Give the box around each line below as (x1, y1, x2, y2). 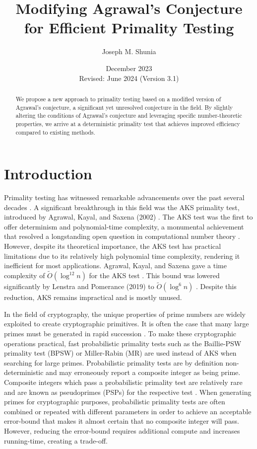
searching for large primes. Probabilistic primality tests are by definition (4, 357, 223, 368)
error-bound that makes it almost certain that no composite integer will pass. (4, 416, 239, 426)
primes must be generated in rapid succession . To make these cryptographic (4, 328, 237, 339)
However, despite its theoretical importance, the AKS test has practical (4, 241, 221, 251)
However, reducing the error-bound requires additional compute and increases (4, 426, 240, 436)
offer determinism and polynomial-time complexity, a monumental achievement (4, 221, 244, 231)
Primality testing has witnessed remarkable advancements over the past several (4, 192, 245, 203)
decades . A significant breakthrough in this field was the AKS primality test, (4, 202, 240, 212)
